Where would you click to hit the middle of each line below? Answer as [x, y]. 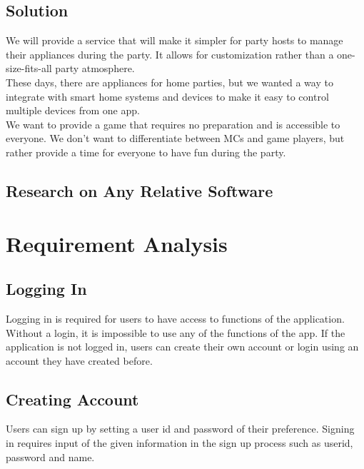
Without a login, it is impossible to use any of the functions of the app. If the [176, 332]
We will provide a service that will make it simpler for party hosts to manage [175, 40]
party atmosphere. [95, 68]
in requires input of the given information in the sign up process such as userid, [180, 443]
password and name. [50, 457]
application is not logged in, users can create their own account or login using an [182, 347]
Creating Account [72, 399]
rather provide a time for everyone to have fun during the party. [146, 152]
